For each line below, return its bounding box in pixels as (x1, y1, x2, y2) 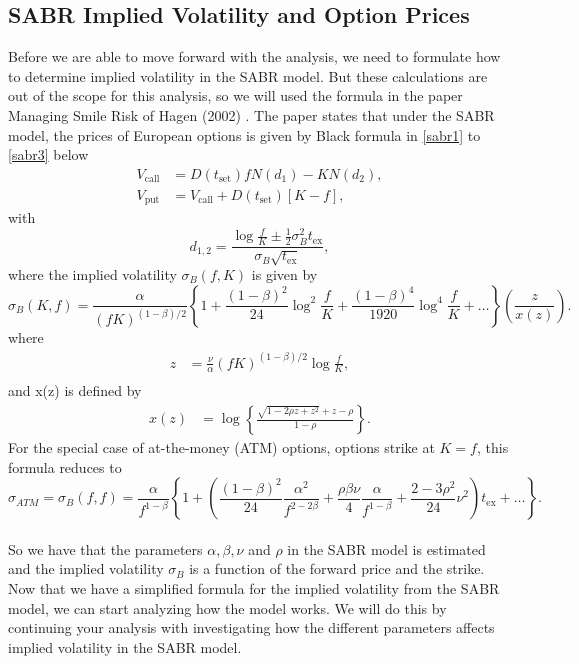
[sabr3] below (8, 144, 89, 165)
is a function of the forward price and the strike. (189, 558, 485, 579)
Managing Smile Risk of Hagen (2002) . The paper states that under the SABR (8, 104, 495, 125)
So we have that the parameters (8, 538, 203, 559)
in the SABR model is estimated (287, 538, 486, 559)
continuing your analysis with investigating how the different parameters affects (8, 617, 495, 638)
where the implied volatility (8, 264, 177, 285)
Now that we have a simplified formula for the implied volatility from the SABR (8, 578, 500, 598)
